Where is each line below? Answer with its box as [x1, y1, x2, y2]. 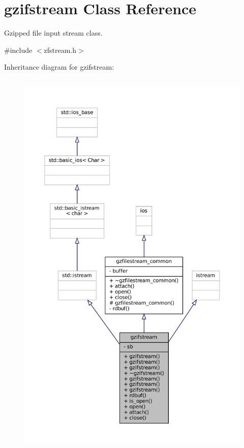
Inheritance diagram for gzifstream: [4, 62, 114, 72]
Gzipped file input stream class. [4, 27, 103, 38]
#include [4, 44, 33, 55]
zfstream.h [44, 44, 77, 55]
